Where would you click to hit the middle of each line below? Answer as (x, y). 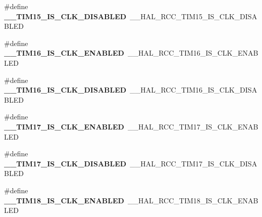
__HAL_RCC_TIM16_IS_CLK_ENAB (193, 53)
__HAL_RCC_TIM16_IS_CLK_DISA (194, 90)
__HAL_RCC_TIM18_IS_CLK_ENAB (193, 200)
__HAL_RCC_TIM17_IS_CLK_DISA (194, 163)
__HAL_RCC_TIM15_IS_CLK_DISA (194, 16)
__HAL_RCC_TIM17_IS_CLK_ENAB (193, 126)
